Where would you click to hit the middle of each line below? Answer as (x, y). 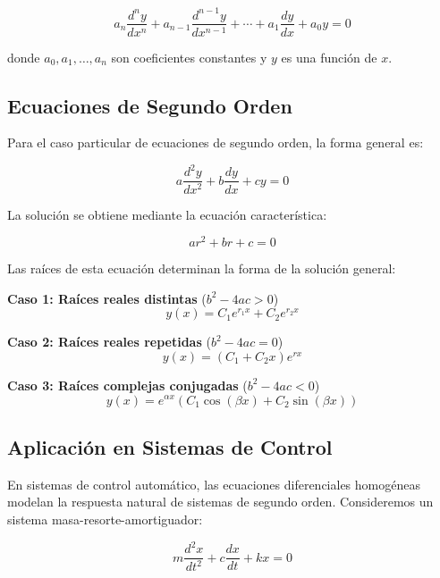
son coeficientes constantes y (189, 57)
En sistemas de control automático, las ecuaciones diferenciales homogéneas (214, 484)
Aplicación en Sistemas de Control (170, 446)
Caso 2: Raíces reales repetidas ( (109, 342)
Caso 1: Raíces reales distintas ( (107, 298)
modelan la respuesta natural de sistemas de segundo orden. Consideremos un (220, 502)
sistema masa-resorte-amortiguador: (105, 519)
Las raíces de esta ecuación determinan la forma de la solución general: (202, 268)
